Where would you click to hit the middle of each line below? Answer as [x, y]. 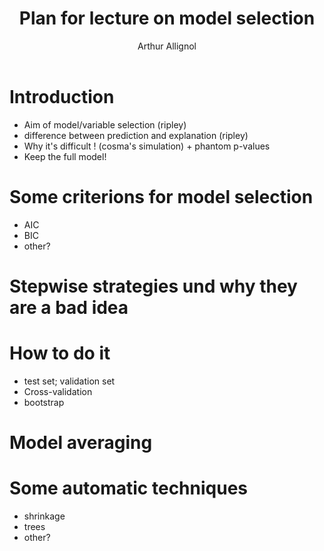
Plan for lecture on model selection [167, 18]
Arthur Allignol [167, 46]
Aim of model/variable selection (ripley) [105, 124]
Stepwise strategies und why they [153, 286]
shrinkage [44, 516]
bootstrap [44, 402]
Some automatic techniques [128, 488]
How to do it [60, 353]
